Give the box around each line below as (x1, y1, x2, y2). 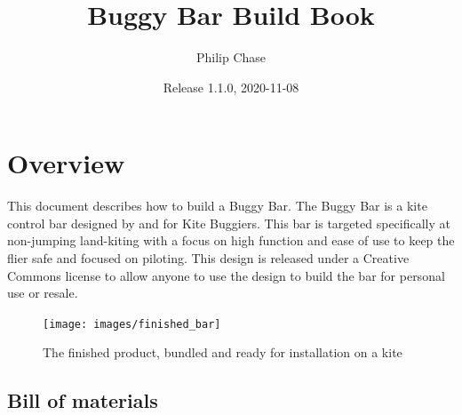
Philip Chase (195, 48, 267, 67)
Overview (7, 145, 125, 181)
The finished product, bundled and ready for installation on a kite (43, 343, 402, 362)
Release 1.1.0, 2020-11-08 (163, 77, 299, 96)
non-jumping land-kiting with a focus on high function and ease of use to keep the (7, 231, 455, 250)
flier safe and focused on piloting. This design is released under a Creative (7, 249, 410, 267)
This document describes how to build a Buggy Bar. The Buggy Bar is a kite (7, 196, 427, 215)
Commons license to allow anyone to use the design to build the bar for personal (7, 266, 445, 284)
